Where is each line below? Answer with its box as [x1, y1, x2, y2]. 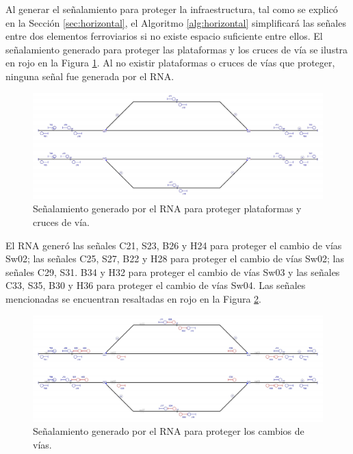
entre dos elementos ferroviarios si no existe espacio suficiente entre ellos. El [5, 29, 323, 43]
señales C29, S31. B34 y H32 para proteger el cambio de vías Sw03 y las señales [5, 264, 340, 279]
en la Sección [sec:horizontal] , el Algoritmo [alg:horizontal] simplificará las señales [5, 15, 346, 29]
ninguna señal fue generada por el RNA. [5, 68, 174, 83]
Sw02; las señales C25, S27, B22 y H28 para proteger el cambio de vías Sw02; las [5, 251, 344, 266]
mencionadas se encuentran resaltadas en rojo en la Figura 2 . [5, 291, 261, 305]
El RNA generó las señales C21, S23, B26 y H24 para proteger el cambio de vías [5, 238, 342, 252]
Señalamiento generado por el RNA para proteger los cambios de [33, 424, 304, 438]
